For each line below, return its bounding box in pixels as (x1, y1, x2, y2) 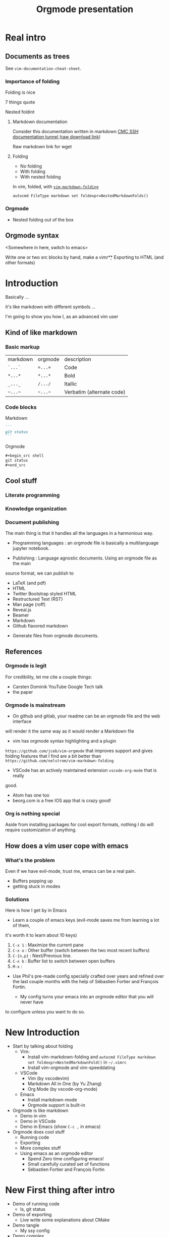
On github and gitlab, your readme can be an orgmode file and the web (12, 713, 160, 719)
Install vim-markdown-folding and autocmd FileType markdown (27, 1054, 156, 1060)
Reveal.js (12, 607, 32, 613)
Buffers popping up (12, 878, 53, 884)
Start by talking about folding (12, 1043, 73, 1049)
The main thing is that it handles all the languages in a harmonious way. (5, 530, 154, 536)
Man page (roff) (12, 601, 46, 607)
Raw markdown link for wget (12, 144, 72, 150)
